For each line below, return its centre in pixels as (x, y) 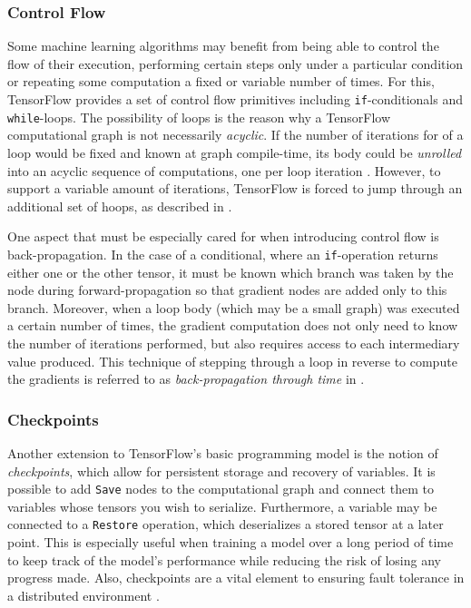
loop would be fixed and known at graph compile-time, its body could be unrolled (235, 152)
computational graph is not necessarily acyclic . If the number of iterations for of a (235, 135)
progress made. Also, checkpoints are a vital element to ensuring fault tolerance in (236, 578)
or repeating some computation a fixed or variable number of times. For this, (221, 81)
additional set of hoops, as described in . (120, 206)
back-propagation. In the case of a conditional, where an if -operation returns (223, 254)
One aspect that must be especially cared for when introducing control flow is (223, 236)
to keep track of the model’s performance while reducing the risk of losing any (224, 559)
